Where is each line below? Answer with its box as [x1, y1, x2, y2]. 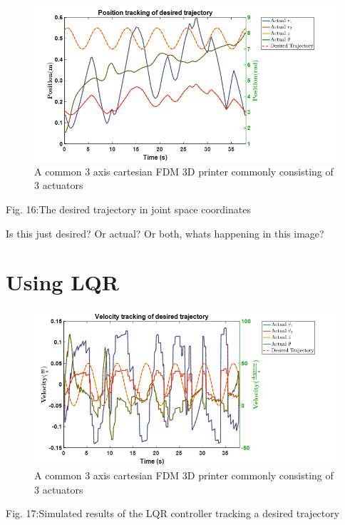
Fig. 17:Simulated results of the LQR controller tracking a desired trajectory [6, 506, 340, 521]
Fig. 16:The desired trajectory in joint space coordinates [6, 201, 251, 216]
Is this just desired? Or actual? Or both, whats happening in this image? [6, 225, 324, 240]
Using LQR [6, 267, 119, 297]
